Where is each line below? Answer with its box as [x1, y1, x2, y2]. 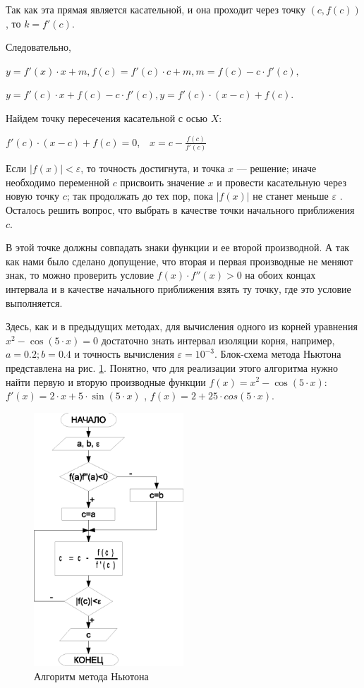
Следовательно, [6, 40, 71, 54]
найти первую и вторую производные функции [6, 374, 206, 389]
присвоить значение [120, 174, 205, 189]
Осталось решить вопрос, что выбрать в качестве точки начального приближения [6, 203, 355, 217]
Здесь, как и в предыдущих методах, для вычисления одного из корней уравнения [6, 319, 358, 334]
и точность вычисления [74, 346, 174, 361]
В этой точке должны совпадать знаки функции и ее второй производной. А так [6, 240, 350, 255]
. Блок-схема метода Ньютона [214, 346, 341, 361]
